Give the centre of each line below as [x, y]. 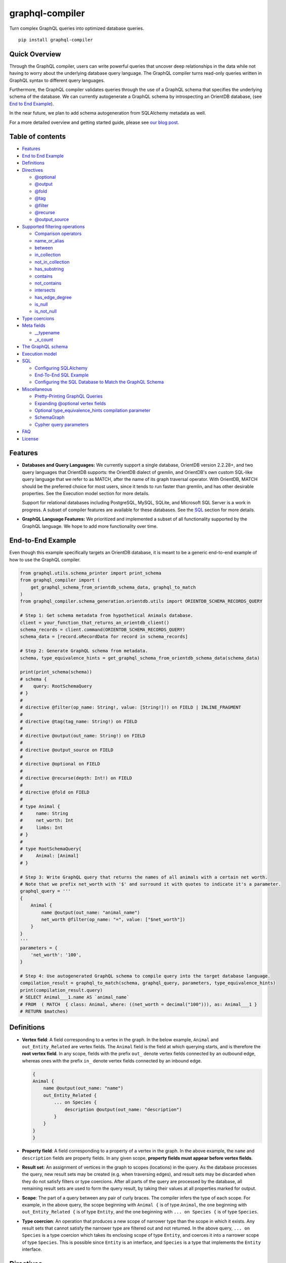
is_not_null [46, 311]
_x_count [44, 340]
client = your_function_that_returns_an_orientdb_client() [94, 622]
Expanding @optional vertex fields [70, 403]
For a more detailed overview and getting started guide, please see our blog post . [94, 122]
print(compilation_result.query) [61, 990]
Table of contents [37, 137]
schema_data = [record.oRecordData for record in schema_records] [104, 637]
